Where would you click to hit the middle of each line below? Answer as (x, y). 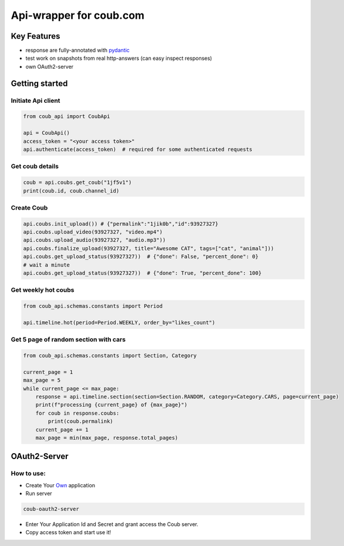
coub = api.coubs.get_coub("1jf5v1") (77, 183)
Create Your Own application (60, 485)
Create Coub (29, 207)
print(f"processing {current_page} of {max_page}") (112, 405)
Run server (39, 494)
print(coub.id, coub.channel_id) (71, 191)
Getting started (39, 83)
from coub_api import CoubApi (67, 117)
